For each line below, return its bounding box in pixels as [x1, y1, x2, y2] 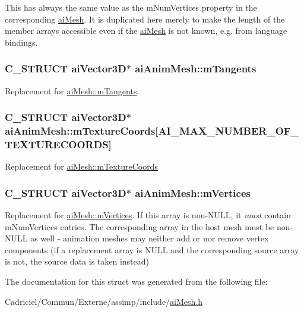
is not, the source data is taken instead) [5, 255, 149, 268]
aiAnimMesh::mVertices [135, 185, 251, 200]
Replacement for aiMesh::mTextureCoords [5, 160, 158, 173]
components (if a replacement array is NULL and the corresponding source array [5, 243, 299, 256]
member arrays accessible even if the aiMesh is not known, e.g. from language [5, 24, 287, 37]
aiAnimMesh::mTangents [135, 61, 256, 76]
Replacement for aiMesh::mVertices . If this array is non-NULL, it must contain [5, 209, 291, 221]
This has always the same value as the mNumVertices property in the [5, 1, 257, 13]
